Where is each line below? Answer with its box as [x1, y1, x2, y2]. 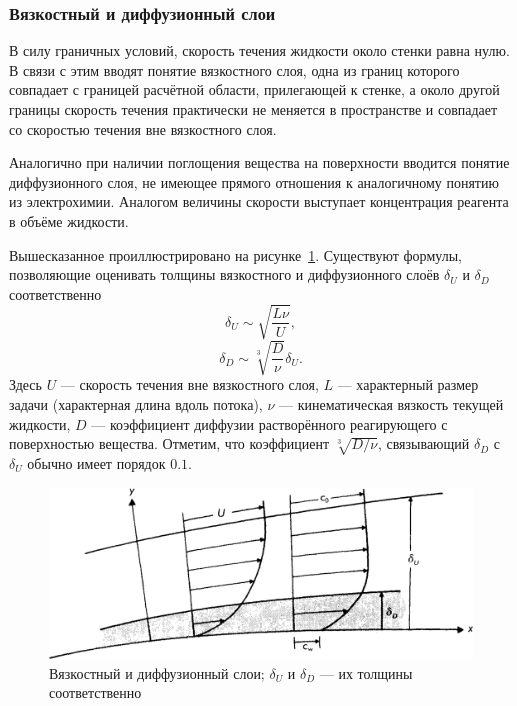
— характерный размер [337, 374, 479, 395]
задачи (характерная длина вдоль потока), [9, 394, 263, 415]
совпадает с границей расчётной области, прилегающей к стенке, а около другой [9, 79, 500, 100]
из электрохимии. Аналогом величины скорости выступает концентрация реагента [9, 191, 509, 212]
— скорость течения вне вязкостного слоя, [60, 374, 319, 395]
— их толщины [319, 662, 413, 683]
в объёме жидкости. [9, 210, 129, 231]
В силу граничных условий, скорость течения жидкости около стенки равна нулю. [9, 40, 510, 61]
